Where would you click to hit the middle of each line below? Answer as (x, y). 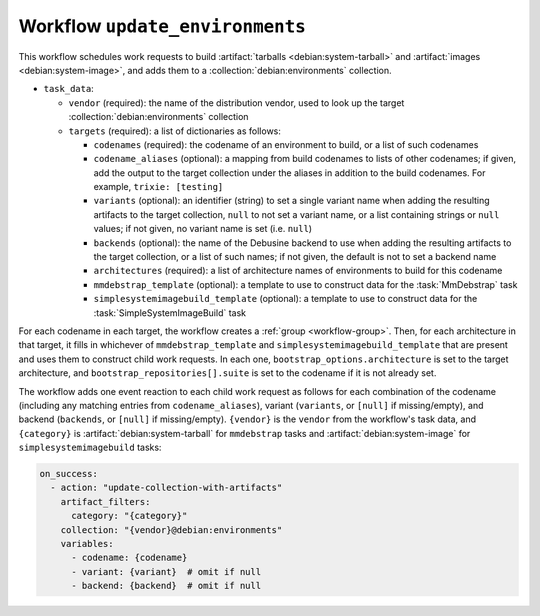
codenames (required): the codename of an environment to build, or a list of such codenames (286, 144)
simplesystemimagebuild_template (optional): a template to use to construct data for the (285, 299)
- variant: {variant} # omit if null (166, 571)
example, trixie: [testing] (158, 187)
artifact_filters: (105, 501)
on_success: (69, 474)
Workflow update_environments (162, 26)
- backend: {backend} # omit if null (166, 586)
